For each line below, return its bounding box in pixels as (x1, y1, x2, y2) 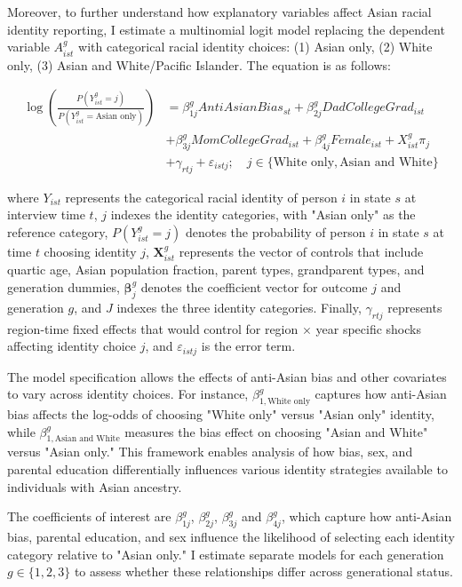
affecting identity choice (7, 337, 137, 355)
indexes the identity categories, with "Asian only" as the (110, 205, 416, 224)
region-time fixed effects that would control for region (7, 319, 299, 337)
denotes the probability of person (185, 222, 366, 241)
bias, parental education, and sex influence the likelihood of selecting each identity (7, 527, 455, 545)
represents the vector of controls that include (179, 242, 424, 260)
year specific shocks (315, 319, 421, 337)
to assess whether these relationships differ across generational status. (74, 562, 453, 581)
